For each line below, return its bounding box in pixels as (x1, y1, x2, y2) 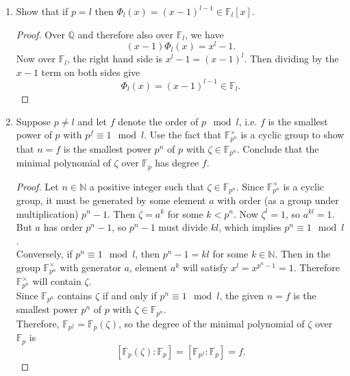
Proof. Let (16, 179, 59, 193)
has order (43, 220, 83, 234)
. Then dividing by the (244, 51, 339, 66)
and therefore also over (77, 27, 174, 41)
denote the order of (118, 114, 199, 128)
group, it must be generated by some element (16, 192, 206, 207)
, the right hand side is (66, 51, 162, 66)
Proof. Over (16, 27, 65, 41)
